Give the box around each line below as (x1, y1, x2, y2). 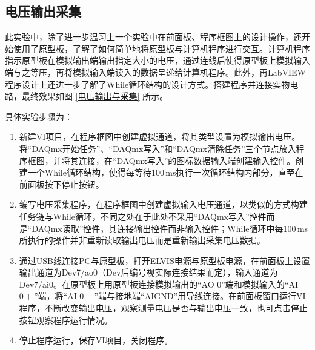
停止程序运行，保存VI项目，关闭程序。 (19, 334, 173, 346)
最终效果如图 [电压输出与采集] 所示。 (21, 90, 168, 102)
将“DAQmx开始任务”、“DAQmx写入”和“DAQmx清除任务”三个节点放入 (19, 142, 296, 154)
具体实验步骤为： (5, 110, 73, 122)
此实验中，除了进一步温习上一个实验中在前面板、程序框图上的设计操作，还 (5, 30, 302, 43)
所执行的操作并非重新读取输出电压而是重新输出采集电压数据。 (19, 234, 265, 246)
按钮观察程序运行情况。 (19, 313, 113, 326)
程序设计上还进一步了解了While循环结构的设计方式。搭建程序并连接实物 (5, 78, 290, 90)
